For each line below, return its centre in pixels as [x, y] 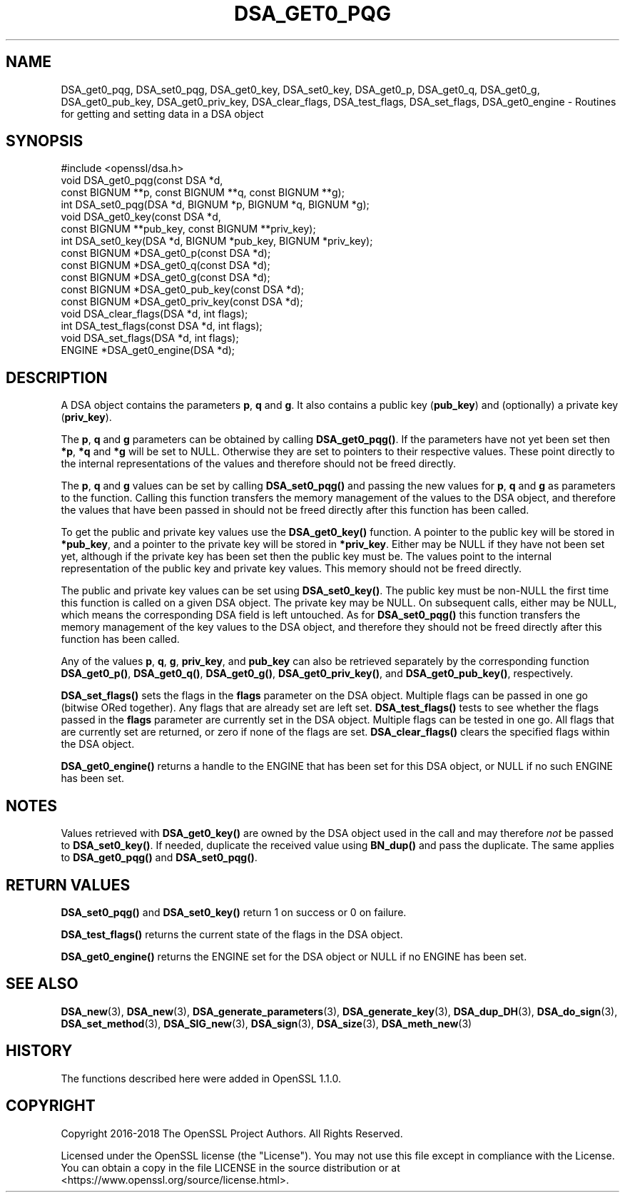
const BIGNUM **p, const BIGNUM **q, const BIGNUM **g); [203, 193]
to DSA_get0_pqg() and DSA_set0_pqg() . [159, 858]
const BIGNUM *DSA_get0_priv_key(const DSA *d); [182, 302]
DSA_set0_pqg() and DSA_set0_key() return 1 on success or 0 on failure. [234, 912]
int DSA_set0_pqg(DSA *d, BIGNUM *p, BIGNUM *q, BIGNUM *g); [215, 205]
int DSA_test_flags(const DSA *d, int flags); [162, 326]
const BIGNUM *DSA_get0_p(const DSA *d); [166, 253]
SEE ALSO [42, 984]
